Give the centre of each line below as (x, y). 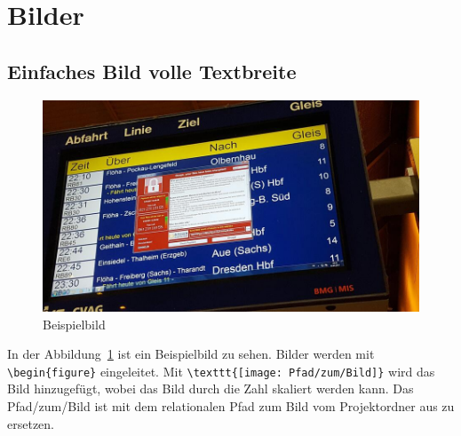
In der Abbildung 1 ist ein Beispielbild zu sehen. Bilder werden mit (191, 354)
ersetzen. (31, 423)
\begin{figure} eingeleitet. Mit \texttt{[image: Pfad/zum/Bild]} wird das (221, 371)
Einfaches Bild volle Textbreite (152, 71)
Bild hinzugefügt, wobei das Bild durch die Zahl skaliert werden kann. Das (211, 388)
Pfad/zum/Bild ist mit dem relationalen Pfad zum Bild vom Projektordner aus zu (231, 405)
